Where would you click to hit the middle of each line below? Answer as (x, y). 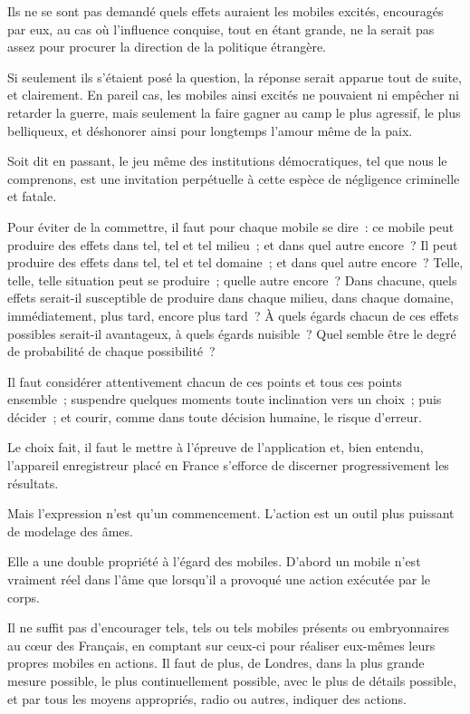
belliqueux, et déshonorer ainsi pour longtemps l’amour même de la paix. (210, 130)
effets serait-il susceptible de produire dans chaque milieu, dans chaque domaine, (230, 298)
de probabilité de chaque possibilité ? (111, 351)
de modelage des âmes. (70, 531)
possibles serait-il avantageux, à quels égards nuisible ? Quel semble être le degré (232, 333)
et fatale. (32, 196)
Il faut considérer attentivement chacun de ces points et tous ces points (205, 381)
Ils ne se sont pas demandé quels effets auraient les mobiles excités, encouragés (225, 11)
